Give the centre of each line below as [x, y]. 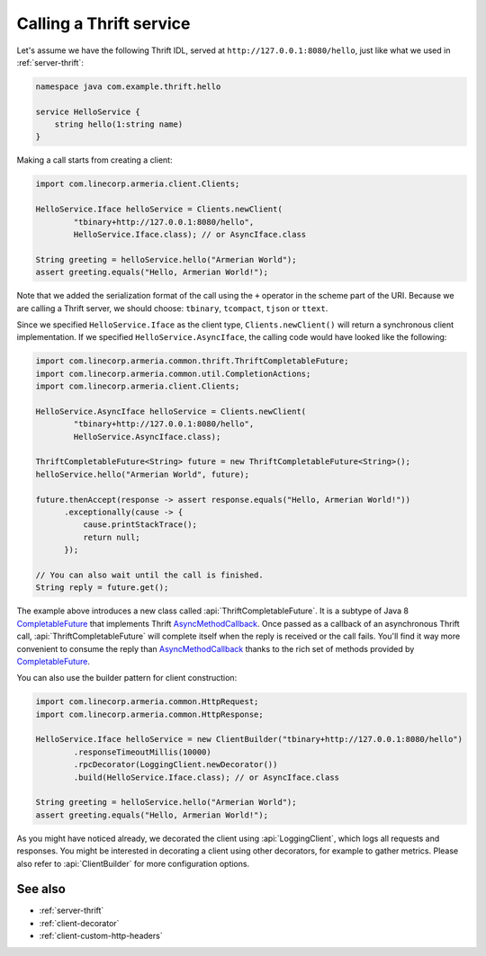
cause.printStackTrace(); [140, 525]
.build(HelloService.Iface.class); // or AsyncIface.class [207, 777]
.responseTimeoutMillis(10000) [142, 752]
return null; [112, 537]
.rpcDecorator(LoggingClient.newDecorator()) [175, 765]
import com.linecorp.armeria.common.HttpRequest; [147, 702]
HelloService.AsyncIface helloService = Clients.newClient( [171, 411]
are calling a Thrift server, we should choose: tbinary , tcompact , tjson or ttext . [172, 308]
